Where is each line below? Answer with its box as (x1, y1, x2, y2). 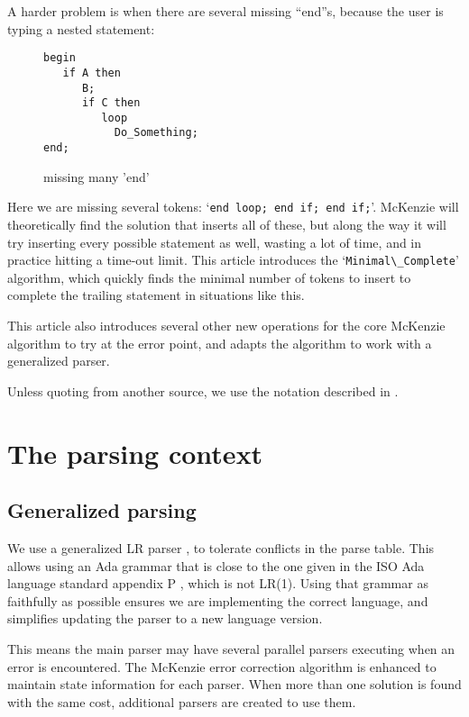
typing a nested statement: (7, 19, 155, 38)
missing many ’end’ (43, 167, 150, 186)
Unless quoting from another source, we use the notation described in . (7, 381, 399, 400)
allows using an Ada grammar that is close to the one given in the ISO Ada (7, 556, 425, 575)
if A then (62, 66, 121, 79)
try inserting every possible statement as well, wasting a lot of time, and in (7, 232, 422, 251)
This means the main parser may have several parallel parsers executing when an (7, 639, 455, 658)
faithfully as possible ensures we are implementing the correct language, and (7, 591, 428, 610)
